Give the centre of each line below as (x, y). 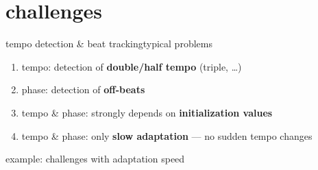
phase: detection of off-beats (83, 89)
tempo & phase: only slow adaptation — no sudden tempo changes (167, 135)
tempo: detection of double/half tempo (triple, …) (132, 66)
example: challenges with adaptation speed (95, 159)
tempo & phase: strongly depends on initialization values (147, 112)
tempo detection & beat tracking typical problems (109, 44)
